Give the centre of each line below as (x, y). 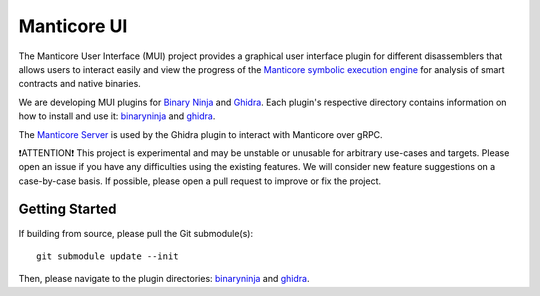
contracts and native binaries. (80, 84)
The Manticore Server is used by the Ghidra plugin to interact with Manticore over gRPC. (201, 134)
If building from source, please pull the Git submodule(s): (136, 233)
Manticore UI (73, 26)
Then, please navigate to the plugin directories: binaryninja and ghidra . (164, 279)
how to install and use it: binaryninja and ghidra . (117, 116)
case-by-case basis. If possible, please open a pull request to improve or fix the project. (200, 181)
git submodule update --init (107, 256)
